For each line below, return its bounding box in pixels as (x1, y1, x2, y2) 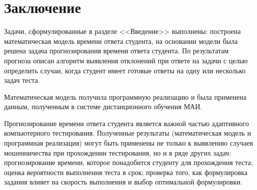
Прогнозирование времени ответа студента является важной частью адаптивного (4, 118, 249, 128)
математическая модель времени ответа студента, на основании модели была (4, 35, 238, 46)
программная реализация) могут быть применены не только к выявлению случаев (4, 138, 253, 148)
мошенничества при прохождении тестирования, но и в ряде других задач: (4, 147, 231, 158)
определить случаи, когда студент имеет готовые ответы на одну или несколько (4, 65, 245, 75)
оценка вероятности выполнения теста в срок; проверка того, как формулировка (4, 167, 247, 177)
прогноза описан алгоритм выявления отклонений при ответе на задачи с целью (4, 55, 248, 65)
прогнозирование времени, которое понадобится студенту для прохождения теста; (4, 157, 253, 168)
